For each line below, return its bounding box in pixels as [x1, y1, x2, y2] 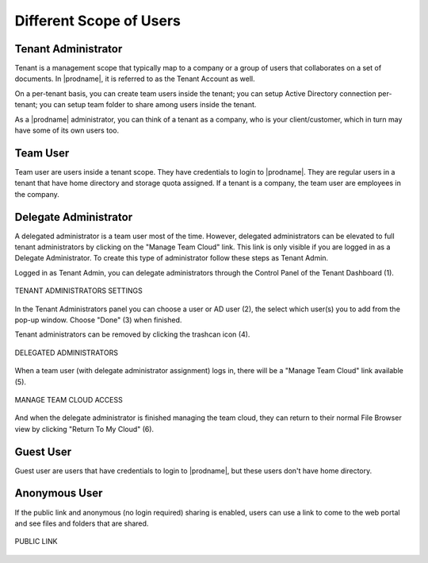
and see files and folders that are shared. [14, 519, 149, 528]
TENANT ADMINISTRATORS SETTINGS [14, 286, 143, 295]
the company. [14, 189, 59, 199]
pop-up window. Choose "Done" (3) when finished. [14, 314, 182, 325]
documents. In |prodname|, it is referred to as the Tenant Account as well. [14, 74, 255, 83]
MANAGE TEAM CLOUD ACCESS [14, 395, 123, 404]
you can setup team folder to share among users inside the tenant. [39, 100, 257, 110]
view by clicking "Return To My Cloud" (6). [14, 424, 155, 434]
